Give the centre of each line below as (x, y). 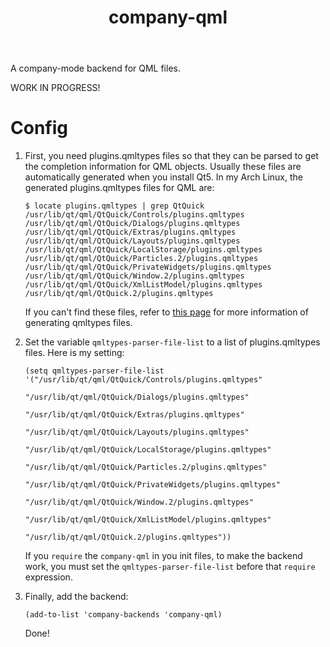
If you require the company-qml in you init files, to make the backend (163, 556)
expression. (48, 577)
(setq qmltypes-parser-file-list (94, 371)
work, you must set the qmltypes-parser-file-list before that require (170, 567)
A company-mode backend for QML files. (95, 68)
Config (39, 128)
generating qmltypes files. (78, 323)
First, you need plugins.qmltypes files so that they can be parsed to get (171, 156)
